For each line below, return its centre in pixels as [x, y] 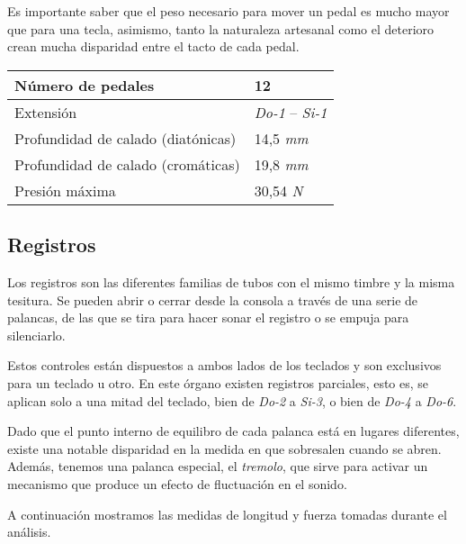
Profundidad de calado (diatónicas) [125, 138]
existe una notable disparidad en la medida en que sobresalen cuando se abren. [224, 448]
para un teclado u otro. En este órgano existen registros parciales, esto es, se [218, 382]
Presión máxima [65, 190]
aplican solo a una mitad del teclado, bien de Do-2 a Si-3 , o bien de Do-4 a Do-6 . [232, 400]
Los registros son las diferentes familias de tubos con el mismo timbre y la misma [231, 281]
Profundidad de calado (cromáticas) [127, 164]
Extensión [46, 112]
